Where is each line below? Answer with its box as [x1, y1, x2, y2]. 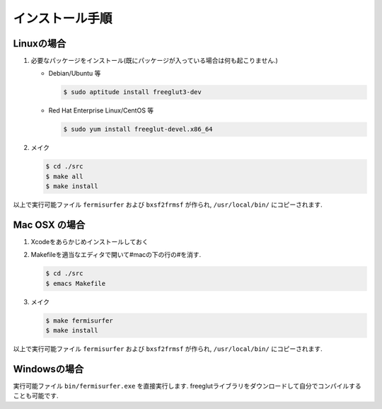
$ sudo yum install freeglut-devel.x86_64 [63, 125, 213, 134]
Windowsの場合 [13, 363, 84, 375]
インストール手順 [13, 11, 112, 26]
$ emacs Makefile [45, 280, 106, 287]
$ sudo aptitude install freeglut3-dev [63, 88, 202, 96]
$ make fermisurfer [45, 316, 113, 325]
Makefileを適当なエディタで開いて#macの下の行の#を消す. [30, 250, 202, 259]
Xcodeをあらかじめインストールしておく [30, 238, 149, 246]
